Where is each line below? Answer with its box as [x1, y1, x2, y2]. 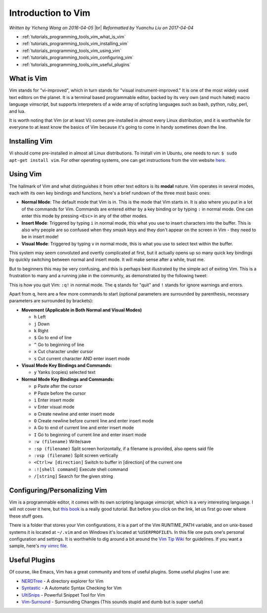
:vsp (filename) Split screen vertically [34, 453, 119, 459]
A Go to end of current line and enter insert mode [34, 425, 134, 431]
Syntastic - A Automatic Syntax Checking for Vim [21, 585, 122, 591]
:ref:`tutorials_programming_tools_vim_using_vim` [21, 48, 122, 53]
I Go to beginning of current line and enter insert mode [34, 431, 147, 438]
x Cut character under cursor [34, 349, 93, 355]
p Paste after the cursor [34, 383, 83, 389]
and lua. [9, 108, 26, 114]
